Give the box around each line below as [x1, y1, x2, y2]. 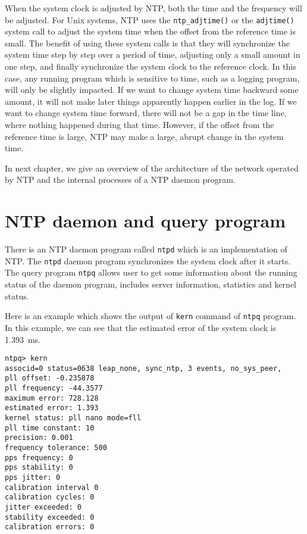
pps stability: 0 [5, 463, 73, 472]
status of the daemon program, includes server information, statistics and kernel [5, 278, 296, 291]
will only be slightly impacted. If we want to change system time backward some [5, 83, 299, 96]
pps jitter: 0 [5, 473, 61, 482]
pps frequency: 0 [5, 453, 73, 462]
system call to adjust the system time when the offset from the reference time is [5, 25, 296, 38]
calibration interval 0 [5, 483, 99, 492]
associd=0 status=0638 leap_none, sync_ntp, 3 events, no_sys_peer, [5, 364, 282, 373]
